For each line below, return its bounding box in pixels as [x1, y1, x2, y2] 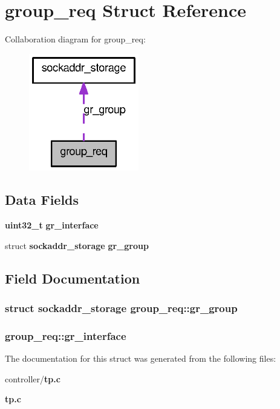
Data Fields [5, 190, 79, 209]
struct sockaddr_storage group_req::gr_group [5, 300, 238, 315]
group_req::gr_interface [5, 328, 126, 343]
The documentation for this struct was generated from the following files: [5, 351, 276, 364]
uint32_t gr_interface [5, 218, 99, 231]
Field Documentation [5, 268, 140, 287]
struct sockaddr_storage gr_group [5, 239, 149, 251]
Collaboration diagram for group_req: [5, 33, 146, 45]
